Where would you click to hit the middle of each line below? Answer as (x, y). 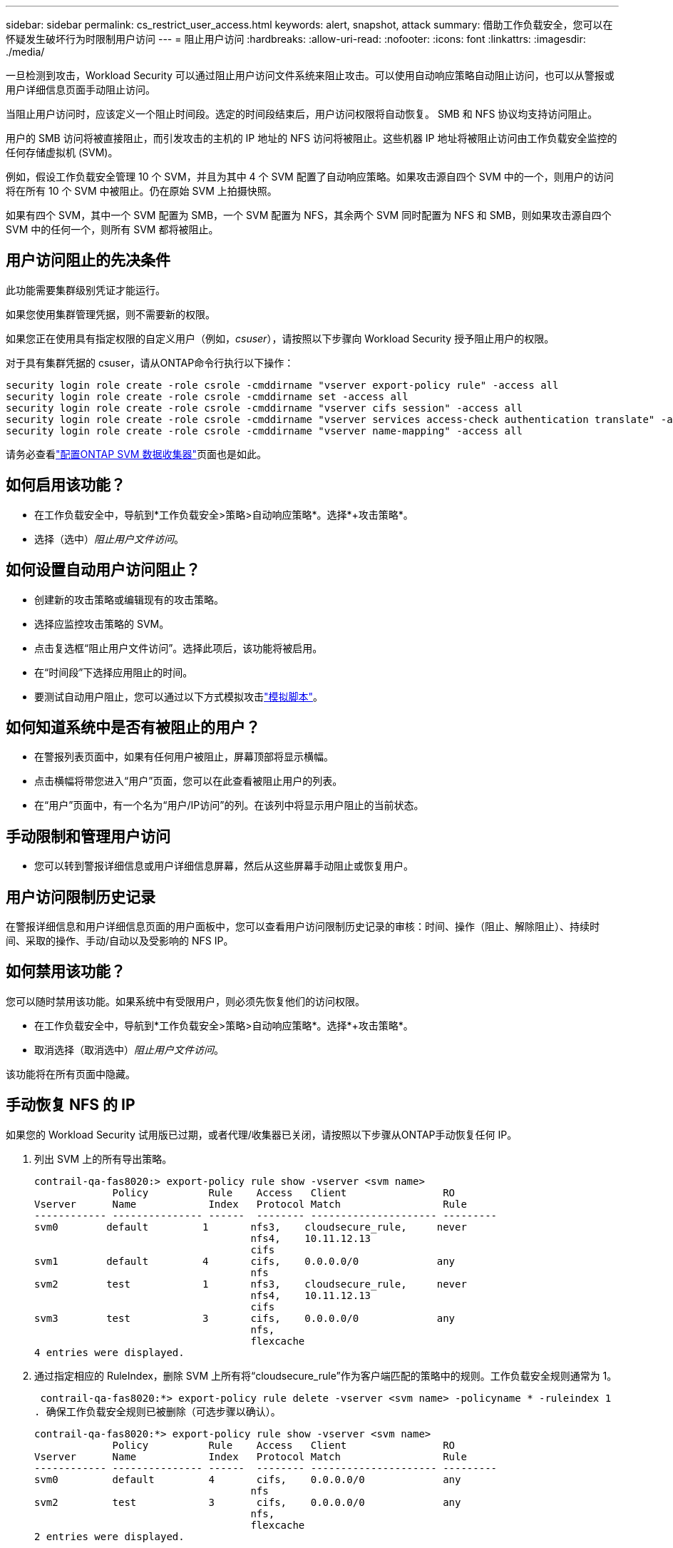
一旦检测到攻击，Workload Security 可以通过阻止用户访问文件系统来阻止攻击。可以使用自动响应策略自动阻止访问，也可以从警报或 (310, 75)
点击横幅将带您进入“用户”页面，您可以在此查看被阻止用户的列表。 (189, 781)
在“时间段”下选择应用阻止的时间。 (114, 672)
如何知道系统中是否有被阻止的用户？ (133, 727)
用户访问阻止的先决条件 (88, 260)
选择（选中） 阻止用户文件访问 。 (109, 539)
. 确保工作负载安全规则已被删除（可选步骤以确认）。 (158, 1411)
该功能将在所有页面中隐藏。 (71, 1074)
